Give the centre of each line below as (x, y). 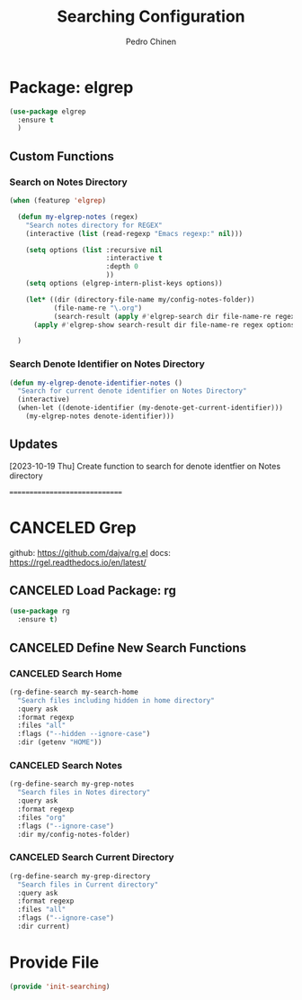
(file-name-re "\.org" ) (98, 308)
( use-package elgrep (48, 111)
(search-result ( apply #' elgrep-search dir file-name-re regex (174, 316)
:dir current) (44, 927)
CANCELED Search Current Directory (92, 858)
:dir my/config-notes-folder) (74, 834)
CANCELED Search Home (66, 673)
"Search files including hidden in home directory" (116, 700)
